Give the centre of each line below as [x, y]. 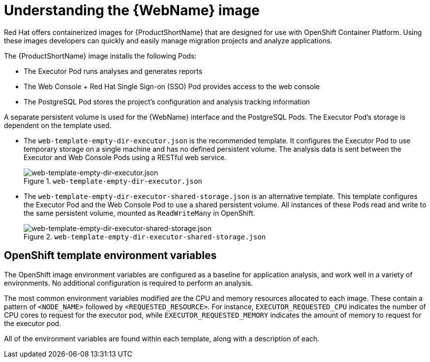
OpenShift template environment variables [110, 256]
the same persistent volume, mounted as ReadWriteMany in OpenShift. [139, 213]
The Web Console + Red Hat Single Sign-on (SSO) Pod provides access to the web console [172, 86]
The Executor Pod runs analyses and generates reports [113, 71]
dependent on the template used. [58, 125]
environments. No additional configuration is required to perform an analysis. [128, 283]
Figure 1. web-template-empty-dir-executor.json [113, 181]
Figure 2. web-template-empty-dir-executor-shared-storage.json [145, 236]
